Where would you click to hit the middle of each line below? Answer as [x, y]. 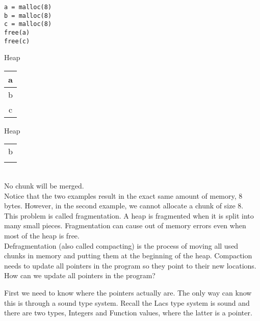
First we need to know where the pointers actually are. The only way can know [128, 292]
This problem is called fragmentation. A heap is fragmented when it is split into [129, 215]
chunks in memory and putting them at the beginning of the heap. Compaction [128, 256]
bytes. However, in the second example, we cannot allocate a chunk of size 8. [124, 206]
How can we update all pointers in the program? [80, 275]
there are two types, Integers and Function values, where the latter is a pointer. [128, 313]
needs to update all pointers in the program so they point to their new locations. [130, 265]
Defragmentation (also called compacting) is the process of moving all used [121, 245]
